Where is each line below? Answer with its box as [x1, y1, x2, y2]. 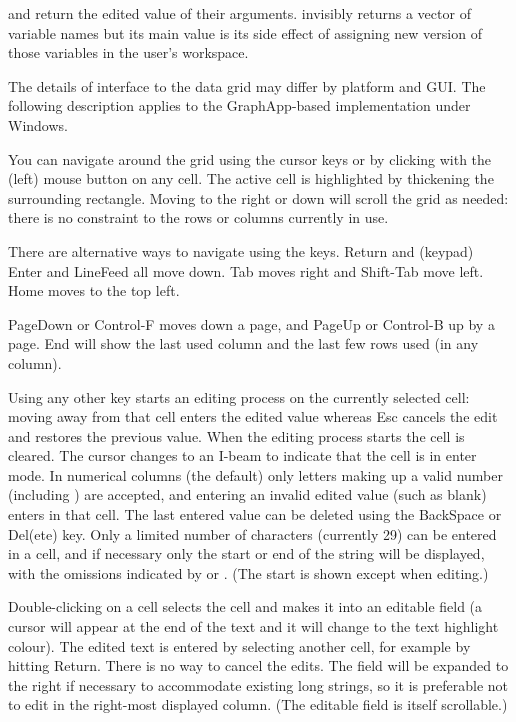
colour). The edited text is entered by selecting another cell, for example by [8, 635, 471, 656]
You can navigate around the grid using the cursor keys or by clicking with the [8, 148, 492, 169]
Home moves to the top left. [8, 280, 180, 301]
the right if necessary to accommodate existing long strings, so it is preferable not [8, 674, 509, 695]
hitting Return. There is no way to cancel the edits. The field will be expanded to [8, 655, 509, 676]
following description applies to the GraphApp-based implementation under [8, 95, 471, 116]
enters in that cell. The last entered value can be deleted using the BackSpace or [8, 504, 502, 525]
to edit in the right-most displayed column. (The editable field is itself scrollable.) [8, 694, 508, 715]
